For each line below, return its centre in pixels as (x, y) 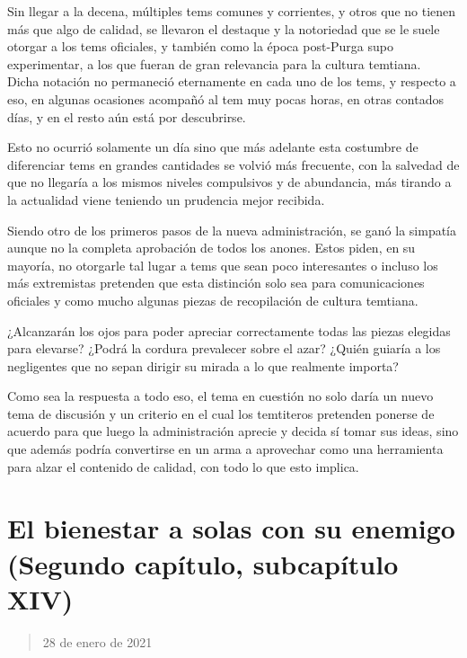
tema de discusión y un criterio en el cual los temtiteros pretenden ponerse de (221, 413)
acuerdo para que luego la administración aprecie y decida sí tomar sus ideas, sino (233, 431)
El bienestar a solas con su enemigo (231, 528)
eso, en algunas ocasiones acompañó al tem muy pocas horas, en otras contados (225, 98)
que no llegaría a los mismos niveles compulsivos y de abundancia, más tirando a (229, 182)
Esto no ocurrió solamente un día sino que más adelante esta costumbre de (213, 147)
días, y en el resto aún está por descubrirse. (127, 116)
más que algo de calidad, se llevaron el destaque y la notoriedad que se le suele (224, 28)
